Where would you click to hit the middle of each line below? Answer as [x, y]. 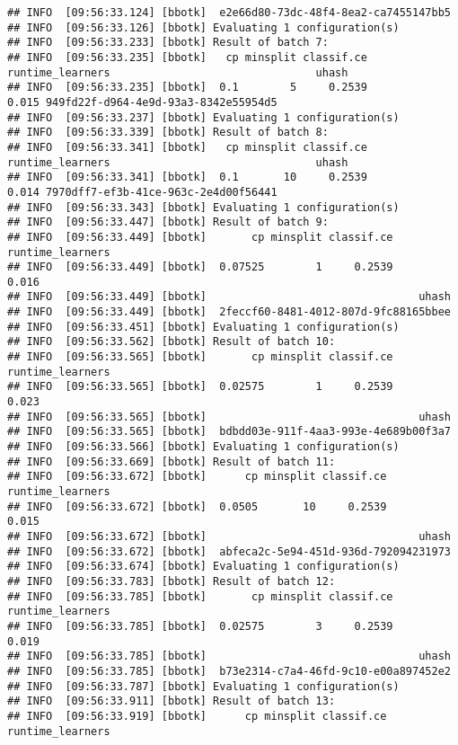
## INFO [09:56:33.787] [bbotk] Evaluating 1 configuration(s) [203, 686]
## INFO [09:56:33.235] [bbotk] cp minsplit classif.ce [187, 57]
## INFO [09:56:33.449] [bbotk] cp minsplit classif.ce [200, 237]
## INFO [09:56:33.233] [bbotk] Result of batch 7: [168, 43]
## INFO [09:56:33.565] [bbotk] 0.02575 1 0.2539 [200, 387]
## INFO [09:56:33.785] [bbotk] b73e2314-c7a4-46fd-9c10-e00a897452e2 [229, 671]
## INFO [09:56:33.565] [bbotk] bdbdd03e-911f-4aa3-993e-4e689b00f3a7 [229, 432]
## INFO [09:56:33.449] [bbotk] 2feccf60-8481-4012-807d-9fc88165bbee [229, 312]
